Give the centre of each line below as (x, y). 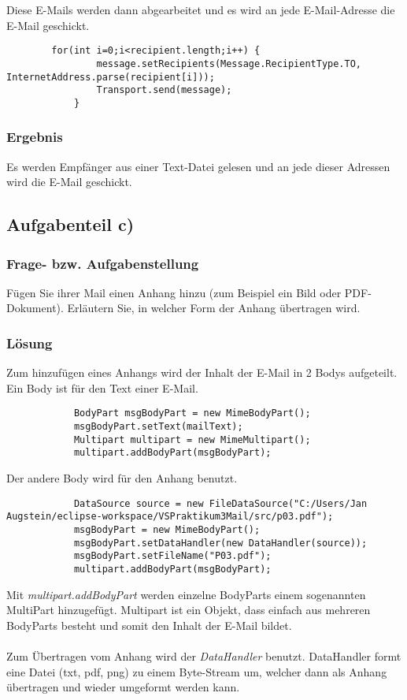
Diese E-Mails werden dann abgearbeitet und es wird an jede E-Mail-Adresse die (201, 9)
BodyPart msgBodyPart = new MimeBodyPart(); (192, 413)
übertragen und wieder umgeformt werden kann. (123, 687)
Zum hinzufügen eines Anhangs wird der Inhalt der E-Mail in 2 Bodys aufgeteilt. (202, 372)
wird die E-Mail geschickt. (69, 182)
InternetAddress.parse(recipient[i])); (111, 77)
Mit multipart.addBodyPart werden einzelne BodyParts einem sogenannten (186, 594)
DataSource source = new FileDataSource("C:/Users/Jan (220, 503)
